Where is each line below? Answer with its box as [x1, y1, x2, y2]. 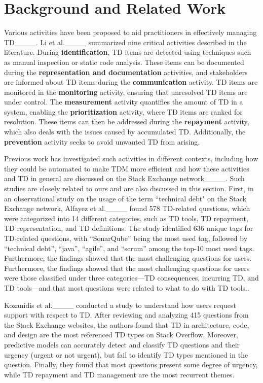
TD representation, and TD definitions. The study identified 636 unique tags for [4, 223, 253, 233]
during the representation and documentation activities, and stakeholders [4, 66, 248, 77]
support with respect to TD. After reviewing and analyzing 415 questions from [4, 309, 249, 320]
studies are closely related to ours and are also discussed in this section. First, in [4, 183, 254, 194]
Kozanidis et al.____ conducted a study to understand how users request [4, 299, 236, 310]
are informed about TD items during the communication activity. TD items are [4, 77, 258, 87]
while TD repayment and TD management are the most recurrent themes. [4, 369, 235, 379]
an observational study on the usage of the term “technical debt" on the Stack [4, 193, 247, 203]
